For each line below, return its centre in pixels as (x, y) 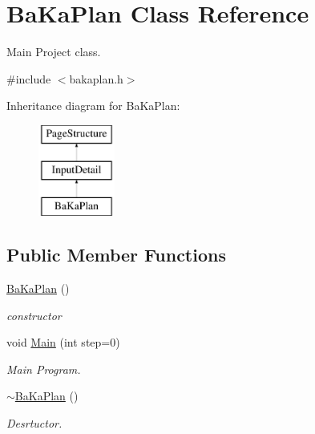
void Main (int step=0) (63, 342)
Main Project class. (54, 52)
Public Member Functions (116, 255)
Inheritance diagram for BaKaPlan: (93, 105)
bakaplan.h (96, 78)
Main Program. (44, 369)
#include (29, 78)
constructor (34, 315)
